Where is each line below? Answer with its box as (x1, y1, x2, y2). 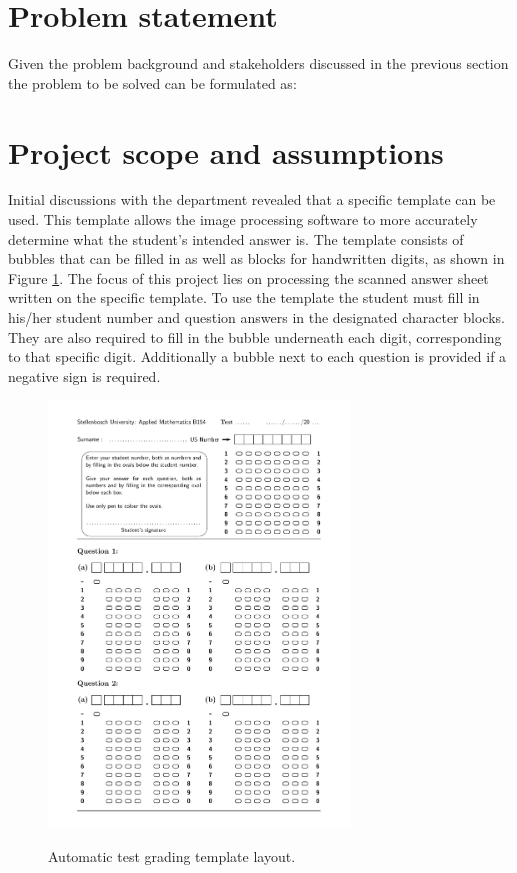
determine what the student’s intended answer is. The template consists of (8, 228, 464, 249)
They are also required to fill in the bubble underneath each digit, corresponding (8, 326, 502, 347)
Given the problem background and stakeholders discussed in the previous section (8, 53, 509, 74)
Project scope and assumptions (8, 131, 444, 172)
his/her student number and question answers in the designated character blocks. (8, 307, 505, 327)
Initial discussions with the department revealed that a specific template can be (8, 189, 496, 210)
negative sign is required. (8, 365, 161, 386)
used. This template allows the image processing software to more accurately (8, 209, 478, 230)
